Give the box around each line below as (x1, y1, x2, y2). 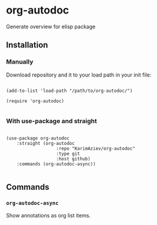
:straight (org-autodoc (16, 140, 75, 146)
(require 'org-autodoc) (6, 98, 65, 104)
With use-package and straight (6, 117, 97, 125)
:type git (56, 151, 81, 157)
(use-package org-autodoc (6, 135, 69, 141)
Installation (6, 40, 48, 50)
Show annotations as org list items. (6, 211, 91, 219)
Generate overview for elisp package (6, 23, 96, 30)
